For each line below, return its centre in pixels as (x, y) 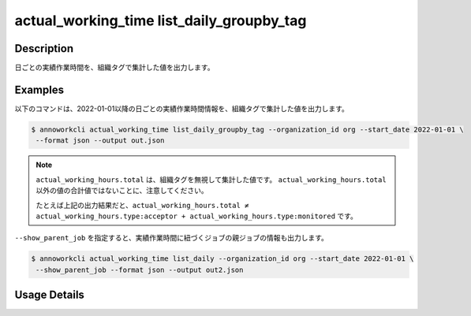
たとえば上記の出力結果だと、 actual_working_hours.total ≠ (142, 205)
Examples (39, 89)
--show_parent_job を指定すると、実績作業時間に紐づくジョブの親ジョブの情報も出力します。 (172, 238)
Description (44, 48)
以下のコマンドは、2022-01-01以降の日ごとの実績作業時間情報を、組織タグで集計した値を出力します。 (181, 108)
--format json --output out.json (100, 141)
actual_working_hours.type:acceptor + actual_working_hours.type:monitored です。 (197, 216)
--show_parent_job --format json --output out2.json (140, 270)
